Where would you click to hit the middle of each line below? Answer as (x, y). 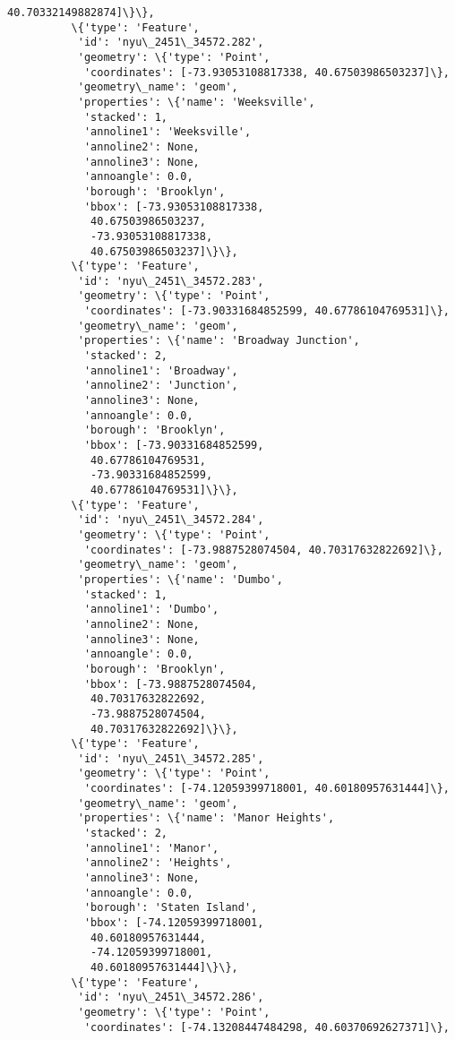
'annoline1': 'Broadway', (161, 370)
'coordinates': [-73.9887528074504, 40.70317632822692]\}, (263, 550)
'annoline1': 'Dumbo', (151, 610)
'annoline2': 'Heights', (158, 863)
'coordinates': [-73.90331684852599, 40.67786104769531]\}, (266, 311)
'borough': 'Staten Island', (171, 908)
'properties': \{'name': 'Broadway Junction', (219, 341)
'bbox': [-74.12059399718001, (174, 923)
